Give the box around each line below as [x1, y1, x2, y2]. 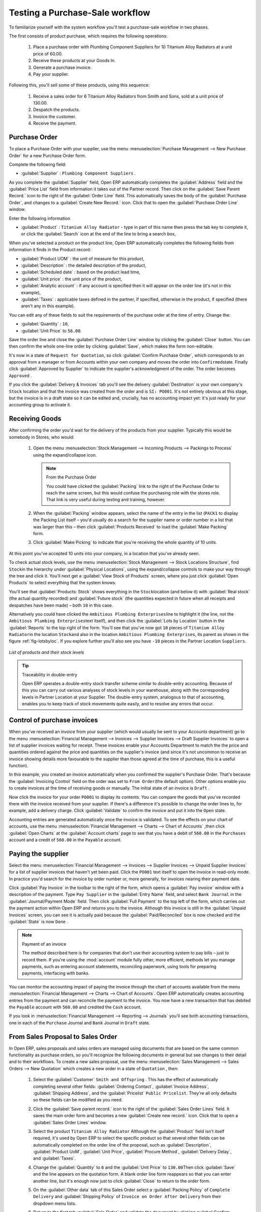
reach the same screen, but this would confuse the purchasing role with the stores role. [46, 490, 220, 496]
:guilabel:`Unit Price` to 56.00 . [21, 328, 82, 334]
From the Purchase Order [46, 474, 97, 480]
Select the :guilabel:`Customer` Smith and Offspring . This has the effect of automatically [33, 1077, 218, 1083]
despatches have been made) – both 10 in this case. [9, 602, 113, 608]
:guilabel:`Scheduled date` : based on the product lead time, [21, 269, 141, 275]
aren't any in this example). [21, 303, 75, 309]
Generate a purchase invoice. [33, 64, 92, 70]
